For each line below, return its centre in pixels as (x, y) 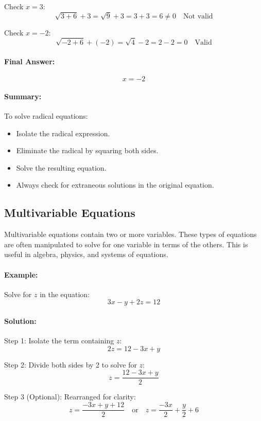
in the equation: (65, 294)
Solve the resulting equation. (61, 167)
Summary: (23, 96)
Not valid (198, 16)
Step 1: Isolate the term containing (59, 341)
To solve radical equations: (46, 116)
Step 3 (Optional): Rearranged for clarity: (70, 397)
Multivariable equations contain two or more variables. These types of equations (130, 234)
